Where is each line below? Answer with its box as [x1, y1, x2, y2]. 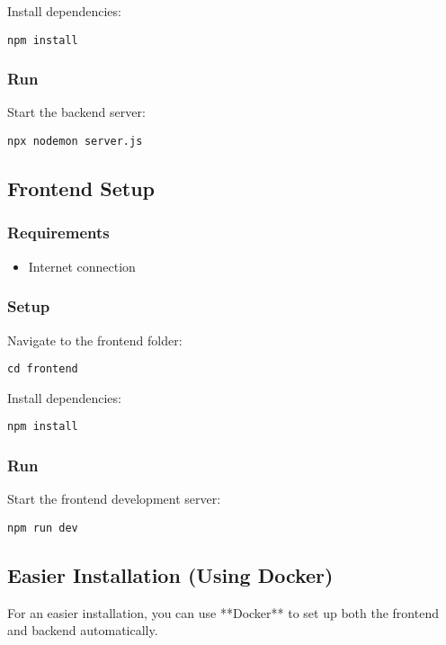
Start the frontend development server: [7, 489, 221, 508]
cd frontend [7, 363, 78, 376]
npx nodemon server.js [7, 135, 143, 148]
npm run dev [7, 521, 78, 534]
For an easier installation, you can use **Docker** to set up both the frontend [7, 603, 439, 622]
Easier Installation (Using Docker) [7, 560, 334, 588]
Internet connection [28, 256, 136, 275]
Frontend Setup [7, 175, 156, 202]
